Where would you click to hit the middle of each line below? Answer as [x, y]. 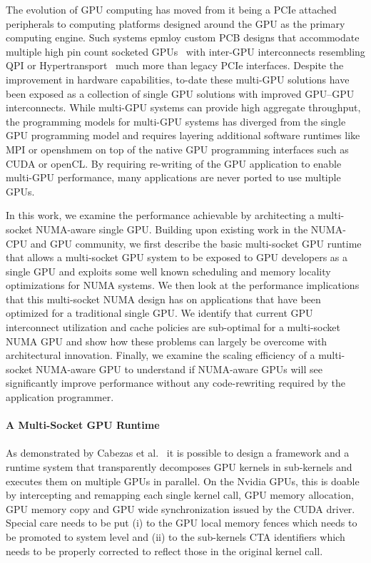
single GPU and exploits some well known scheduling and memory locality [168, 271]
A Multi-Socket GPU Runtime [83, 425]
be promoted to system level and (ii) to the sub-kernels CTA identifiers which [176, 536]
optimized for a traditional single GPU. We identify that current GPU [159, 313]
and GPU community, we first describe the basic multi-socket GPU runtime [196, 243]
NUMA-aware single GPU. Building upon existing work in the [172, 229]
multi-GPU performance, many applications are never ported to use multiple [173, 177]
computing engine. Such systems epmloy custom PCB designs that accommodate [183, 37]
